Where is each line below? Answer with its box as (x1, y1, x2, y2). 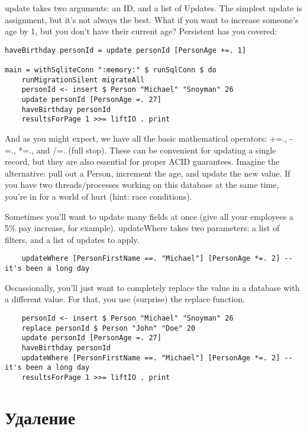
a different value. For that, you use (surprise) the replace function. (5, 293, 245, 305)
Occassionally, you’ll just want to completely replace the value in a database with (5, 281, 300, 293)
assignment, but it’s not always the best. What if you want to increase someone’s (5, 13, 299, 25)
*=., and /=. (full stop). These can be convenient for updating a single (18, 143, 276, 156)
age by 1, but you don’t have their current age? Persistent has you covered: (5, 25, 277, 37)
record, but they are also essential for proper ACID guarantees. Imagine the (5, 155, 280, 168)
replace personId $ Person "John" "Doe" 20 (21, 324, 196, 332)
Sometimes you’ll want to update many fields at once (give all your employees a (5, 210, 293, 222)
